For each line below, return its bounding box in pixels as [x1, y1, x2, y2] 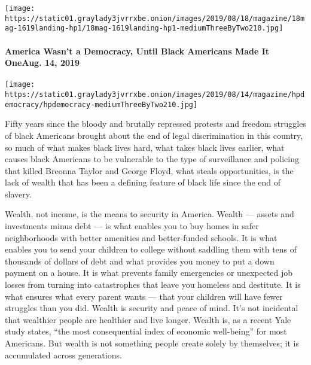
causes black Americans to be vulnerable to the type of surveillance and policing [5, 153, 299, 165]
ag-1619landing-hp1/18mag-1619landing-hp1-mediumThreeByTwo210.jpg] [5, 24, 283, 33]
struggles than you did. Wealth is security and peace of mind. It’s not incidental [5, 302, 298, 314]
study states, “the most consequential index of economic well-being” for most [5, 325, 287, 337]
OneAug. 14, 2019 [5, 56, 80, 69]
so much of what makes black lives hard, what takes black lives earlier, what [5, 141, 285, 153]
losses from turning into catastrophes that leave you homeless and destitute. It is [5, 278, 301, 291]
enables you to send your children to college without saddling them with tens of [5, 243, 297, 255]
